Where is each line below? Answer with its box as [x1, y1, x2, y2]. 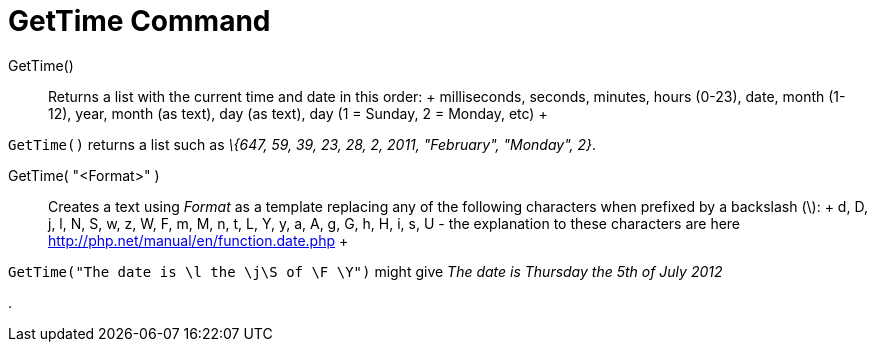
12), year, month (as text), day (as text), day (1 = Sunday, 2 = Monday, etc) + [48, 104, 548, 122]
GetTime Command [8, 4, 271, 38]
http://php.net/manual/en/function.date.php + [48, 231, 349, 249]
